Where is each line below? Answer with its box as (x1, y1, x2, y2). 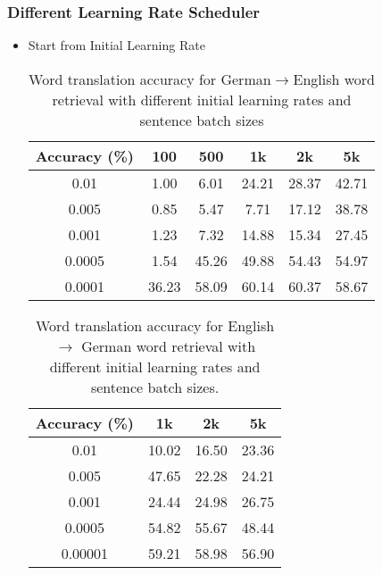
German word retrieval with (81, 335, 256, 356)
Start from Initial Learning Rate (28, 36, 205, 54)
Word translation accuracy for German (29, 68, 271, 89)
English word (293, 68, 375, 89)
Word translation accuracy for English (35, 314, 275, 336)
